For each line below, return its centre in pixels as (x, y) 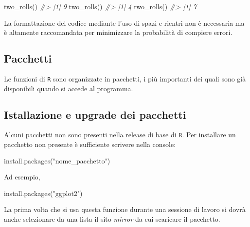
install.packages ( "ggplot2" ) (43, 193)
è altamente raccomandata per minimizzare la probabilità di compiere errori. (118, 32)
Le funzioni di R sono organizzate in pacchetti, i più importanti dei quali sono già (125, 78)
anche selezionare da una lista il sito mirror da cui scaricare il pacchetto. (112, 219)
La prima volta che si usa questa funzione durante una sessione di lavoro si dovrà (125, 209)
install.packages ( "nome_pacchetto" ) (57, 160)
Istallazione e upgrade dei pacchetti (95, 114)
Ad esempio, (22, 177)
